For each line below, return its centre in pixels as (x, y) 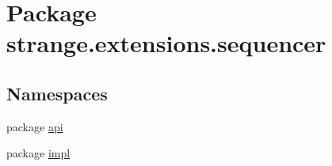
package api (35, 126)
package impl (38, 153)
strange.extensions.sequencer (166, 43)
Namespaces (57, 93)
